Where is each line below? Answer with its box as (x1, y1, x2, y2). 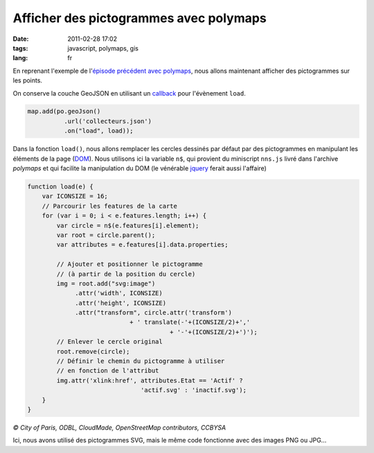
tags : (12, 44, 28, 52)
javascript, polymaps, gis (67, 44, 139, 52)
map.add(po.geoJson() (27, 107, 101, 116)
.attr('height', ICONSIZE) (75, 299, 166, 307)
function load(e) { (27, 183, 93, 190)
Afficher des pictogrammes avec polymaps (12, 10, 267, 26)
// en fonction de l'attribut (56, 367, 159, 375)
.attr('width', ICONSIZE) (75, 290, 163, 297)
